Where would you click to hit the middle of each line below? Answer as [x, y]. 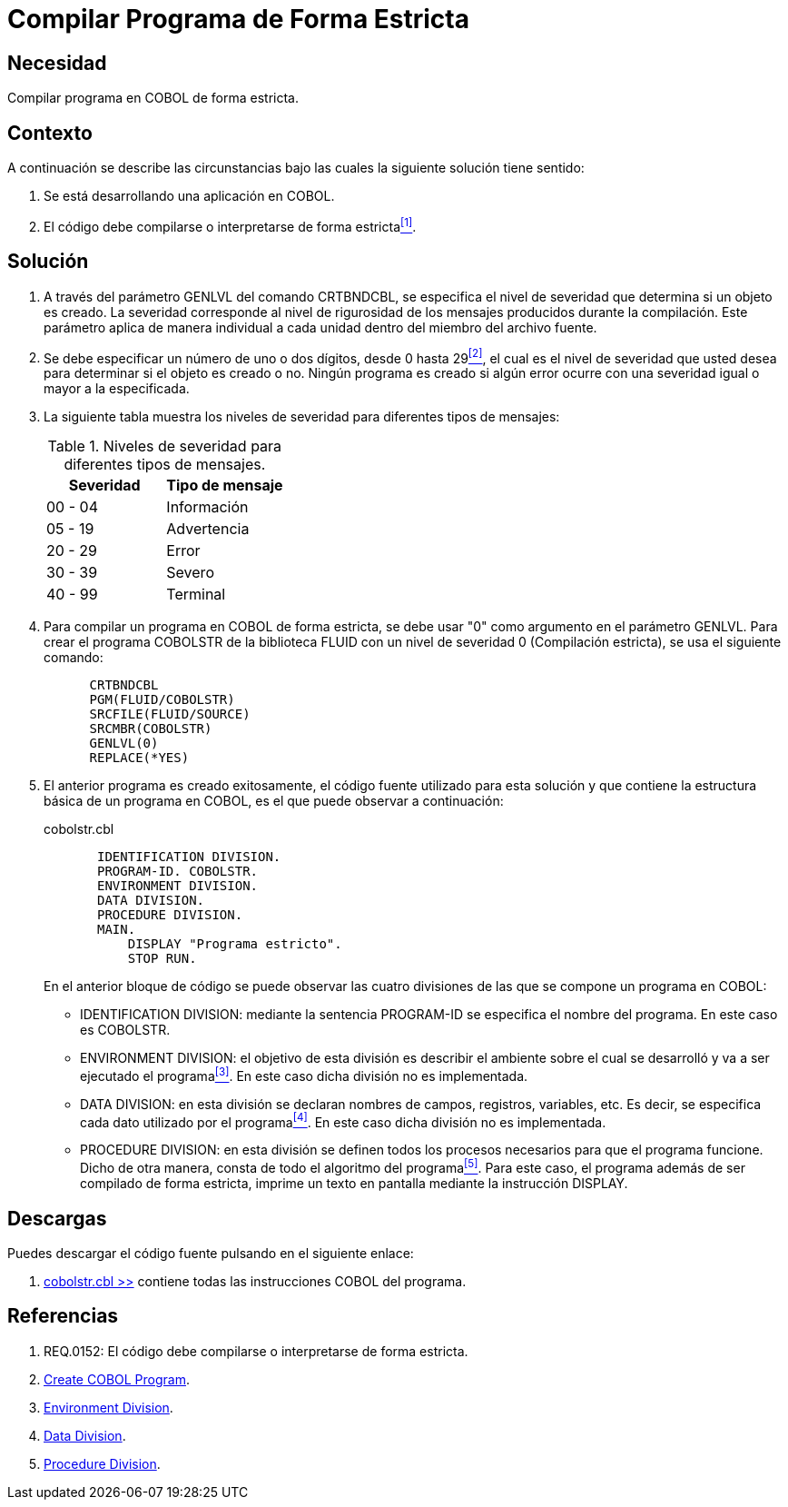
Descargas [57, 1218]
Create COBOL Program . [117, 1379]
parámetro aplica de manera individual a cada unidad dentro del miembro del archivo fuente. [320, 327]
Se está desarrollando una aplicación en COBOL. [189, 196]
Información [207, 507]
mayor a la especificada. [117, 389]
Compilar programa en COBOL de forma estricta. [153, 98]
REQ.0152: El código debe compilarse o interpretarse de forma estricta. [256, 1351]
